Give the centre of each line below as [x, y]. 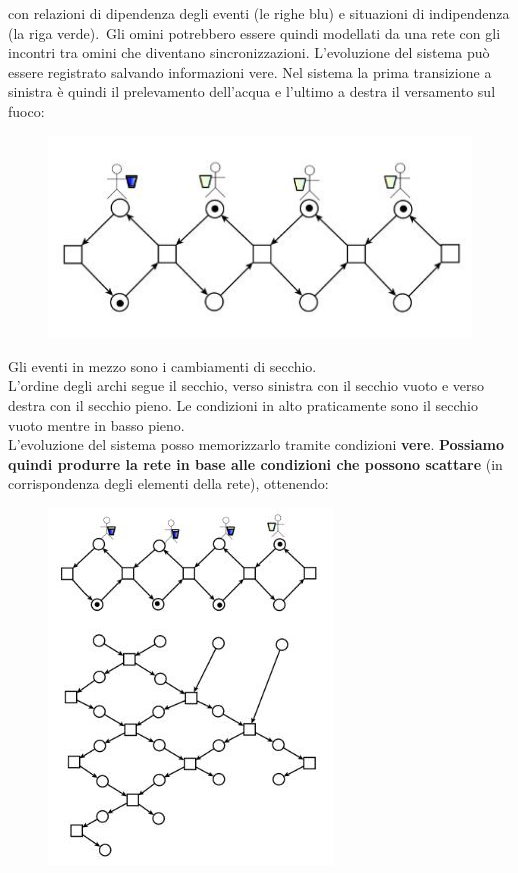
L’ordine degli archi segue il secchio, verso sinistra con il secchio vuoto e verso [246, 385]
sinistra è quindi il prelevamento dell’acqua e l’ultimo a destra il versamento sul [252, 91]
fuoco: [26, 110]
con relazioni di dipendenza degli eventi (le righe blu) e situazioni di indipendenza [259, 13]
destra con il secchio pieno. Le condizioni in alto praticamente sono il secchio [243, 404]
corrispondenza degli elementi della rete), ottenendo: [168, 483]
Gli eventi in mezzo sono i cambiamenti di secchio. [162, 365]
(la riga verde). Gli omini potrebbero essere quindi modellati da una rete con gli [254, 32]
